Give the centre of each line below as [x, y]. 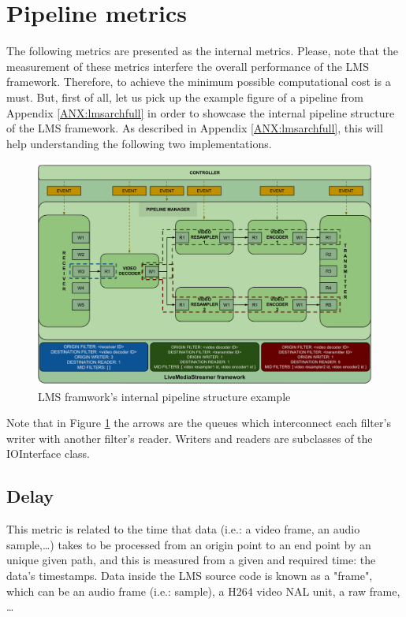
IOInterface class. [48, 453]
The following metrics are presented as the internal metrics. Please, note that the [202, 51]
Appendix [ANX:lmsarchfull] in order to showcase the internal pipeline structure [201, 112]
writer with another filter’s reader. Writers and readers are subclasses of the [190, 438]
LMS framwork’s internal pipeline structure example [164, 396]
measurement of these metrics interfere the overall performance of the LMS [188, 66]
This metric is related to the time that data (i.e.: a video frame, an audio [183, 529]
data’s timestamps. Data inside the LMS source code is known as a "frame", [190, 576]
